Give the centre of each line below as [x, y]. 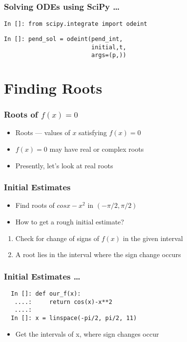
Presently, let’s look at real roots [64, 165]
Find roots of [35, 205]
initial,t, [109, 47]
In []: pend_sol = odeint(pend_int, [63, 39]
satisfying [93, 132]
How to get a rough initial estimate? [70, 222]
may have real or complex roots [97, 149]
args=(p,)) [109, 55]
